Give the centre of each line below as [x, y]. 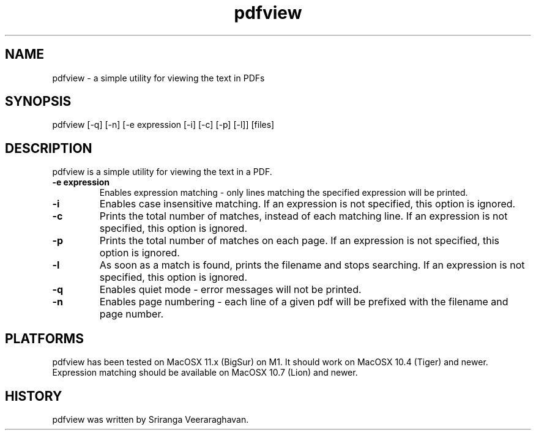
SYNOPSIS [38, 102]
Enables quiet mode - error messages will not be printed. [230, 290]
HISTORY [34, 396]
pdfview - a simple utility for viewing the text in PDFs [158, 78]
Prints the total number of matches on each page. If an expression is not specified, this [300, 241]
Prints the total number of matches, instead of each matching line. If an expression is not [303, 216]
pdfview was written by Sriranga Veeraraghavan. [151, 419]
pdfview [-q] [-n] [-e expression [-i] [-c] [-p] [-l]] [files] [163, 125]
